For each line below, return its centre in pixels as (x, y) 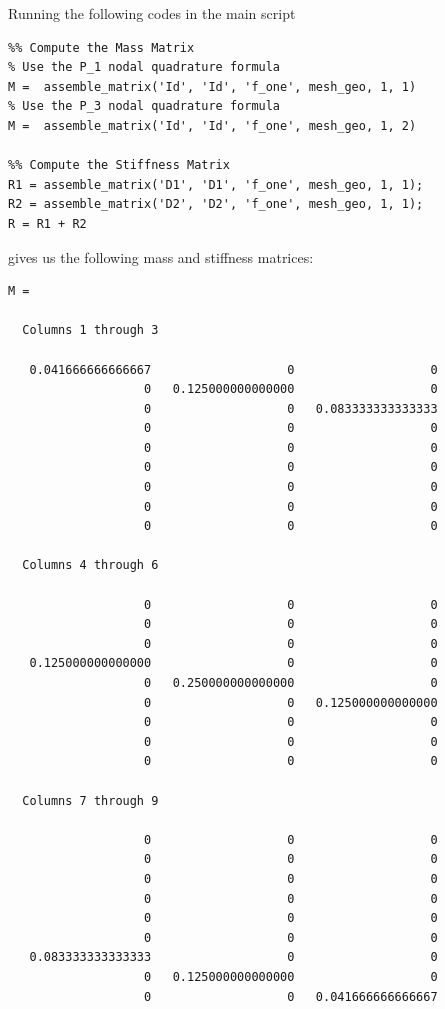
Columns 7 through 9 (90, 800)
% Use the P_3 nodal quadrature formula (144, 106)
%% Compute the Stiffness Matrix (119, 165)
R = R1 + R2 (47, 223)
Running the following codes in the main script (152, 13)
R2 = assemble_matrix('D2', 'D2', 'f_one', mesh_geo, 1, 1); (216, 204)
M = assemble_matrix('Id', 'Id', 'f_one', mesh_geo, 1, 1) (212, 86)
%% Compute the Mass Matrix (101, 47)
